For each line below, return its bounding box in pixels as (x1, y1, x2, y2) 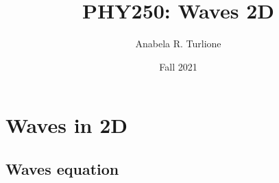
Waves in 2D (5, 111, 128, 139)
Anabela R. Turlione (135, 36, 221, 51)
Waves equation (5, 158, 119, 179)
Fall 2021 (159, 59, 197, 73)
